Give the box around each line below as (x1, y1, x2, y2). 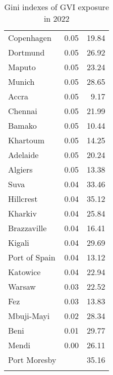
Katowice (8, 266, 41, 278)
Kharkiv (8, 207, 37, 219)
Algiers (8, 164, 33, 175)
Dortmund (8, 46, 45, 58)
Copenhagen (8, 32, 51, 43)
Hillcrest (8, 193, 38, 204)
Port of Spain (8, 251, 55, 263)
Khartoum (8, 134, 45, 146)
